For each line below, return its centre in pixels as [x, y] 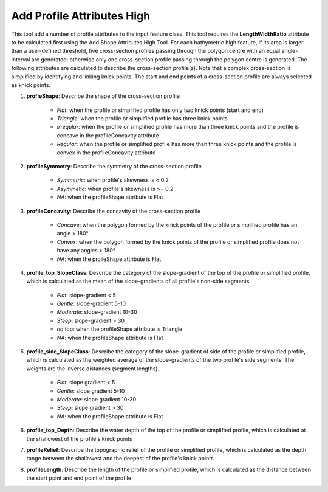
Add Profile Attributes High [81, 16]
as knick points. [31, 85]
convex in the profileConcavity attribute [106, 153]
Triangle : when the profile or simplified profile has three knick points [142, 119]
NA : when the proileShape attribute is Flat [109, 259]
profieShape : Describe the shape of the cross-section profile [103, 96]
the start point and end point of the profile [79, 478]
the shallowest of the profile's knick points [80, 438]
